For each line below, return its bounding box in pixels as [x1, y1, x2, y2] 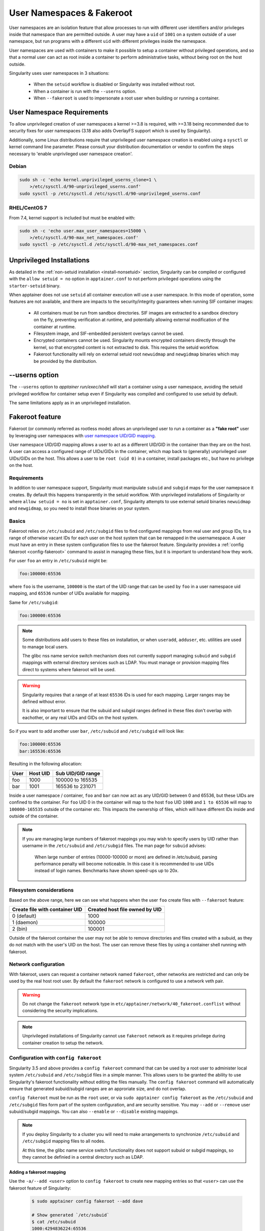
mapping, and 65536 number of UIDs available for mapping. [9, 590, 131, 596]
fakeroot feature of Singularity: [9, 1185, 71, 1191]
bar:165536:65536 [19, 748, 61, 754]
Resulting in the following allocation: [9, 761, 82, 767]
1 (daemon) [12, 919, 38, 926]
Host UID [28, 770, 51, 777]
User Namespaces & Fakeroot [9, 7, 132, 18]
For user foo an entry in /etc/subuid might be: [9, 558, 108, 564]
